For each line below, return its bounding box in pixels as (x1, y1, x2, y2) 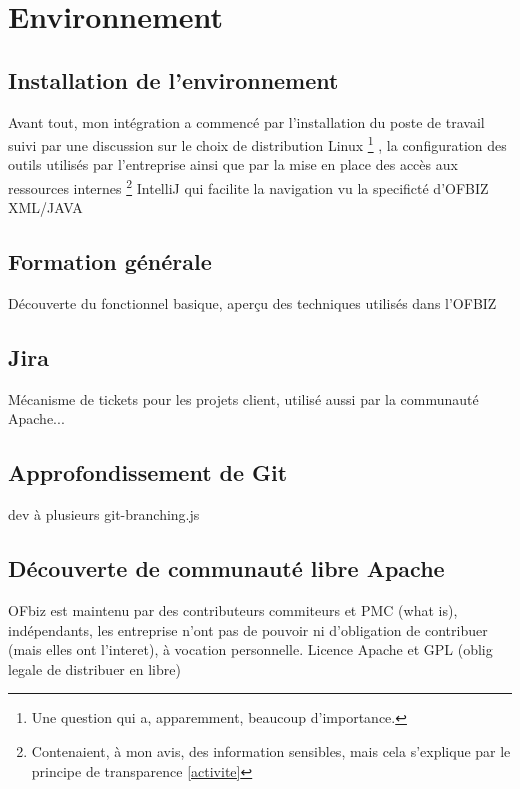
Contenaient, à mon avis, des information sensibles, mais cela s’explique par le (31, 741, 511, 762)
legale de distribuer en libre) (8, 658, 181, 679)
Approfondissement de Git (8, 457, 288, 488)
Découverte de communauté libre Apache (8, 553, 445, 584)
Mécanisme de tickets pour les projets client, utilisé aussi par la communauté (8, 388, 479, 409)
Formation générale (8, 246, 212, 277)
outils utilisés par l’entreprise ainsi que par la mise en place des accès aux (8, 154, 458, 175)
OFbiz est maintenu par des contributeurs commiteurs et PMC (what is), (8, 600, 458, 621)
